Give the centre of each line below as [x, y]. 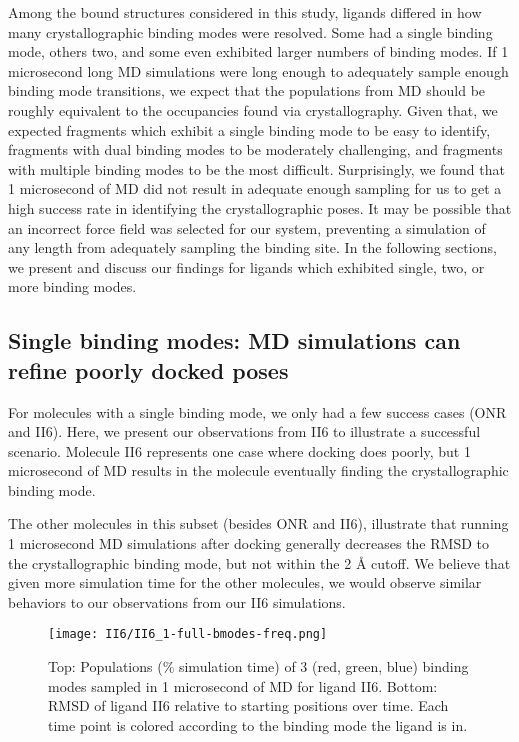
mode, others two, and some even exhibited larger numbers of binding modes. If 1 [258, 51]
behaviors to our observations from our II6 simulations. [177, 601]
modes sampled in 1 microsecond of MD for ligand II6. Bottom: [243, 685]
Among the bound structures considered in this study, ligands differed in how [245, 12]
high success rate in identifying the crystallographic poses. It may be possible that [260, 207]
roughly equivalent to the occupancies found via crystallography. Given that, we [253, 109]
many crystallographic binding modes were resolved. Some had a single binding [250, 31]
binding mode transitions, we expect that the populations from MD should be [247, 90]
